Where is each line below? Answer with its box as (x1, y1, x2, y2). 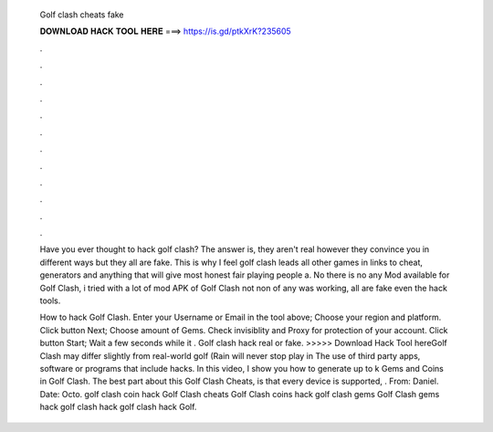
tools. (39, 295, 61, 306)
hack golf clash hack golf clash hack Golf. (39, 402, 197, 413)
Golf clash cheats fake (39, 9, 124, 20)
